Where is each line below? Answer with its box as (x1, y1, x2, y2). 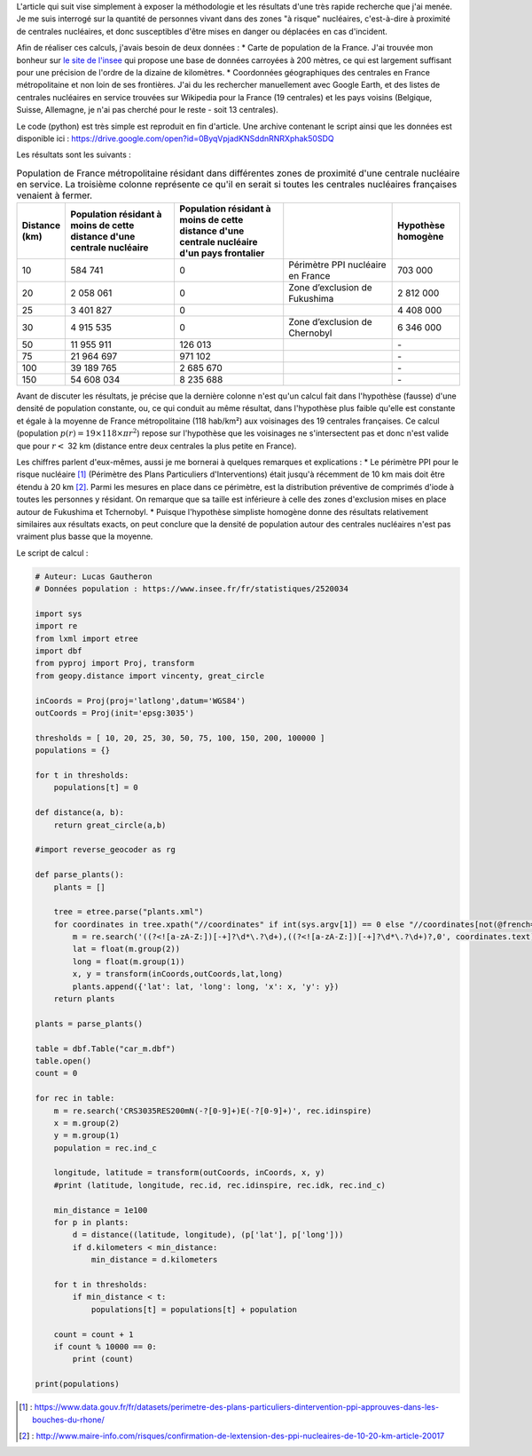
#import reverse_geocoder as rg (35, 844, 176, 855)
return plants (53, 994, 115, 1004)
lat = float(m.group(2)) (72, 944, 181, 954)
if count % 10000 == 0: (53, 1341, 157, 1351)
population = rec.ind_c (53, 1143, 157, 1153)
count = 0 (35, 1068, 78, 1079)
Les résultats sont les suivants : (16, 149, 132, 160)
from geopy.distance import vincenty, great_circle (35, 670, 265, 681)
